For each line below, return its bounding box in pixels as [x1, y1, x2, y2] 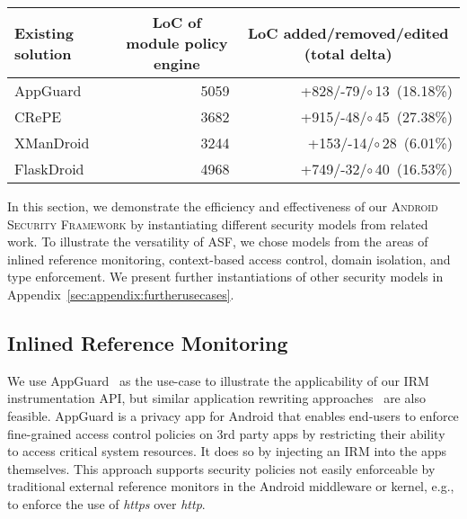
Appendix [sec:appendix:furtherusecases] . [7, 284, 234, 303]
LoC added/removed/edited [247, 22, 449, 43]
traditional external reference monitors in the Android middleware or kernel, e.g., [7, 477, 454, 496]
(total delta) [304, 42, 392, 64]
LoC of [152, 12, 202, 32]
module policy [126, 32, 228, 53]
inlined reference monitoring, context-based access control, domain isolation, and [7, 249, 451, 268]
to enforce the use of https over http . [7, 494, 206, 513]
